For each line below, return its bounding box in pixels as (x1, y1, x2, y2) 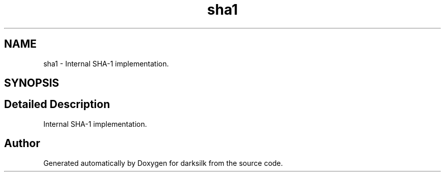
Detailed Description (4, 98, 110, 111)
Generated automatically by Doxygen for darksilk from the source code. (43, 158, 283, 167)
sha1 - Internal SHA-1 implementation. (43, 59, 169, 68)
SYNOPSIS (4, 77, 59, 90)
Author (4, 137, 40, 150)
